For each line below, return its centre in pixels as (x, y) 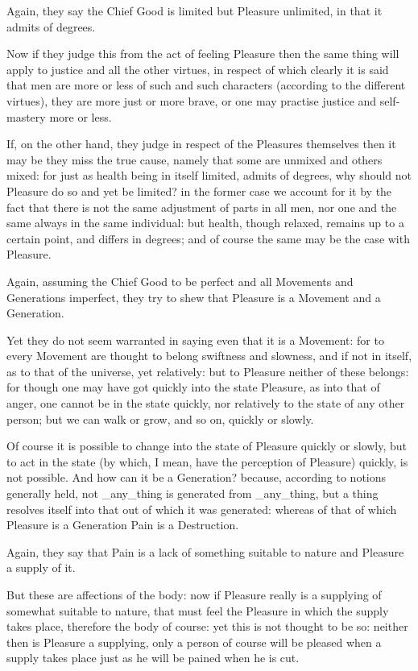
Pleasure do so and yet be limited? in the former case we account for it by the (199, 191)
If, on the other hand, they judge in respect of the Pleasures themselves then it (201, 144)
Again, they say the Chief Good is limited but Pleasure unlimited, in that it (195, 10)
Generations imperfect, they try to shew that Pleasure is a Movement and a (194, 297)
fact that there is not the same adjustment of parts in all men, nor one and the (202, 207)
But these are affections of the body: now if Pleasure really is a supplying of (194, 594)
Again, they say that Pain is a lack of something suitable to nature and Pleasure (205, 551)
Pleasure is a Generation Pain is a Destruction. (123, 525)
